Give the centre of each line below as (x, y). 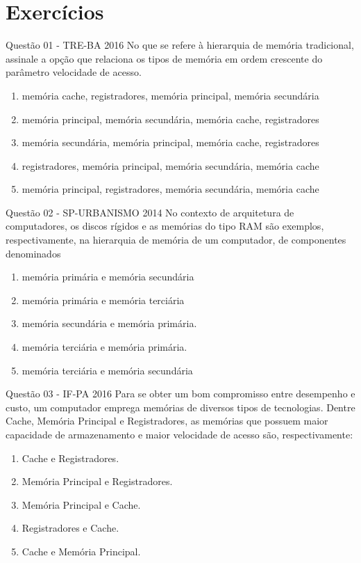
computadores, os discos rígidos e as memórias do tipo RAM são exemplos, (165, 226)
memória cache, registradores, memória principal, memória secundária (170, 95)
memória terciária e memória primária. (104, 347)
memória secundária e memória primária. (109, 323)
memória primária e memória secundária (108, 277)
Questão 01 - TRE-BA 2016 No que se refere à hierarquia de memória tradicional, (180, 45)
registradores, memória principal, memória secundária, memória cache (170, 165)
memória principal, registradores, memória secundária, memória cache (170, 189)
